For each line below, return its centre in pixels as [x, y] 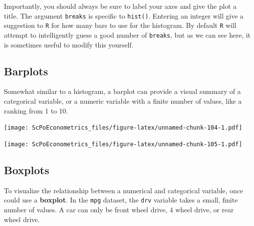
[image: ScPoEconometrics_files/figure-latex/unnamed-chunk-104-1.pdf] [123, 128]
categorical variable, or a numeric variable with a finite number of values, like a [123, 101]
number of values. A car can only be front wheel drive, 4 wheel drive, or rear [119, 209]
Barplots [26, 71]
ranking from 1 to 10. [36, 110]
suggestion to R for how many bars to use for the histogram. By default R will [120, 25]
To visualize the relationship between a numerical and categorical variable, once [124, 190]
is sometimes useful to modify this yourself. [69, 44]
